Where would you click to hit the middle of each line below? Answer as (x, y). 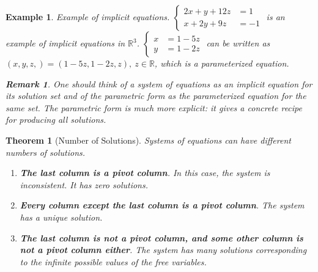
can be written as (238, 43)
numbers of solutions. (46, 152)
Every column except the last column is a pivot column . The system (162, 205)
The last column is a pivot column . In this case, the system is (145, 173)
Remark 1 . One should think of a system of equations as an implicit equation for (159, 83)
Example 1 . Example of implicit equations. (88, 17)
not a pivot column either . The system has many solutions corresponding (163, 250)
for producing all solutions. (56, 119)
